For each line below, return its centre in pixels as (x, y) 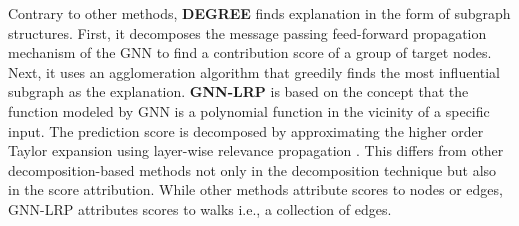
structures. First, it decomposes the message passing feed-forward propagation (247, 32)
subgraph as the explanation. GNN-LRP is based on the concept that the (238, 91)
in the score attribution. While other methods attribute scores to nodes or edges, (255, 189)
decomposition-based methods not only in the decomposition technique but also (252, 169)
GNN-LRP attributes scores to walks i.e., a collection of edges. (200, 208)
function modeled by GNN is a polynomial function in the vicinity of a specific (249, 110)
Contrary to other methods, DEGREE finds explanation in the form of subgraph (259, 13)
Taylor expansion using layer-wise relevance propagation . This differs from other (256, 150)
